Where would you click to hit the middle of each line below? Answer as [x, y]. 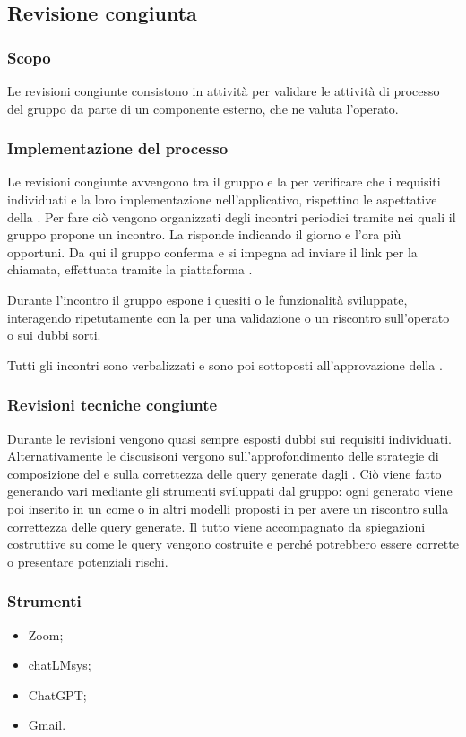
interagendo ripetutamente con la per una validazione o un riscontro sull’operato [229, 317]
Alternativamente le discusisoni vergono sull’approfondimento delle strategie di [223, 456]
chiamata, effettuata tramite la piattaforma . [130, 269]
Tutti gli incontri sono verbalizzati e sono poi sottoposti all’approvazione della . [225, 364]
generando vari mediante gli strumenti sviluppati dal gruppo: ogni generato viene [230, 491]
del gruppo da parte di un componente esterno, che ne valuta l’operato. [203, 108]
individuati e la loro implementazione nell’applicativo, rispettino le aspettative [222, 199]
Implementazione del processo [118, 148]
